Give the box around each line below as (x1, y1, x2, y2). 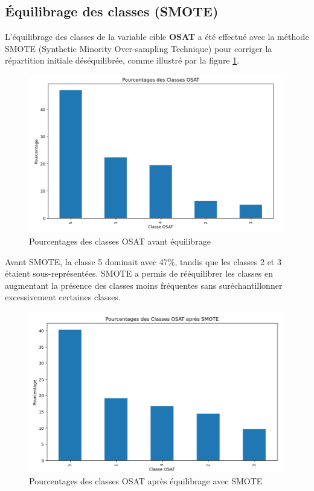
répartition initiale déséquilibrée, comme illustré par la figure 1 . (5, 54, 240, 67)
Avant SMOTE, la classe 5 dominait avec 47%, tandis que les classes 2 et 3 (5, 255, 281, 268)
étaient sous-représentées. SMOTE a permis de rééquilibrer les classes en (5, 267, 273, 280)
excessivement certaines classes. (5, 291, 121, 303)
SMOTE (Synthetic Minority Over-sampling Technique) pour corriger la (5, 42, 272, 54)
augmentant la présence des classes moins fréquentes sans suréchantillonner (5, 278, 283, 291)
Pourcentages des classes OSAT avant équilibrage (29, 235, 211, 248)
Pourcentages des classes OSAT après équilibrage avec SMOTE (29, 474, 263, 487)
